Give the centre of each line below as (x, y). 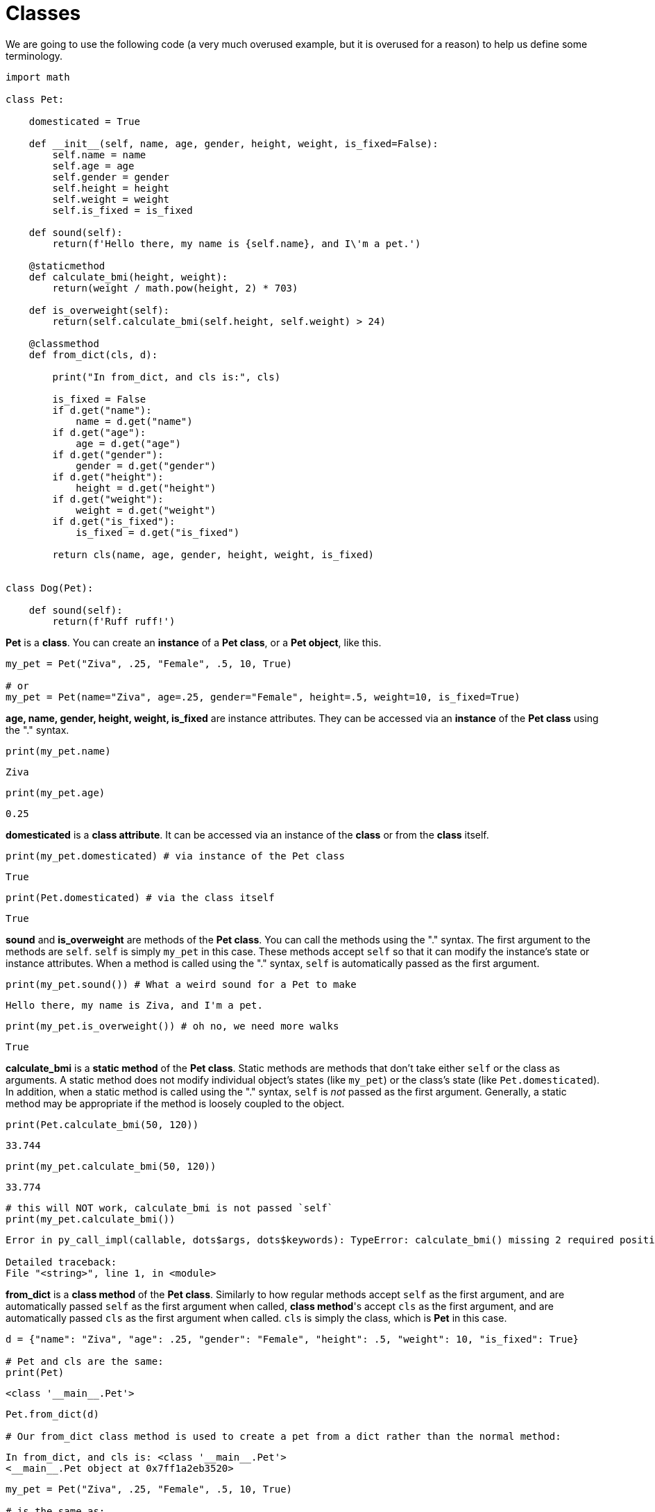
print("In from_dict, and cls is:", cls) (167, 377)
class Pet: (35, 99)
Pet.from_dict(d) (52, 1414)
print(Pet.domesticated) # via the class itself (140, 897)
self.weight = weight (111, 199)
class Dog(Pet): (50, 588)
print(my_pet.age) (56, 792)
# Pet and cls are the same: (85, 1361)
